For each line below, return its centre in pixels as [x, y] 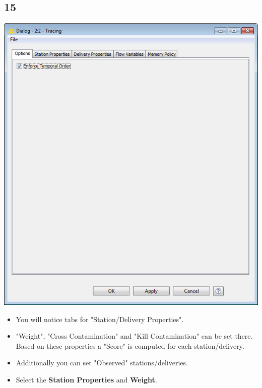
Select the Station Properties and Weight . [86, 380]
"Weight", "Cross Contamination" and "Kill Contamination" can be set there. [134, 336]
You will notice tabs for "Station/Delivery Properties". [100, 319]
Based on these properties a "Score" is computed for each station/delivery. [130, 345]
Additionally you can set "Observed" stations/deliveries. [102, 363]
